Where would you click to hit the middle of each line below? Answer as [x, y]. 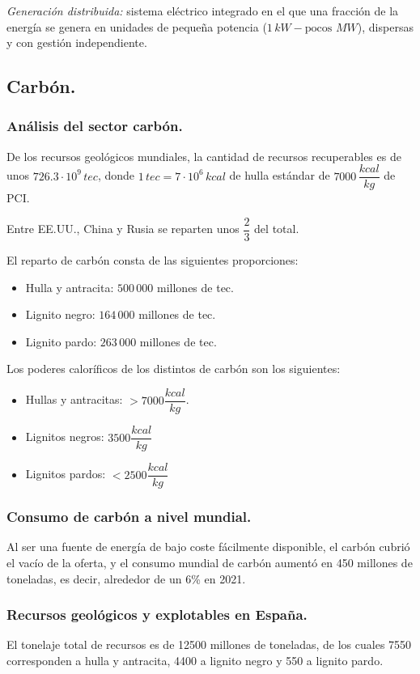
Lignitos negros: [65, 437]
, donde [116, 175]
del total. [277, 229]
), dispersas [385, 26]
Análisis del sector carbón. [95, 126]
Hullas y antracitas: [74, 399]
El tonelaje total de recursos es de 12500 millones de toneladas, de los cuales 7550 [209, 644]
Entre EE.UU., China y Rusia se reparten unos [123, 229]
